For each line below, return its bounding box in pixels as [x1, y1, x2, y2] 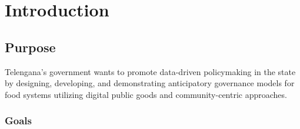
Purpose [5, 38, 56, 56]
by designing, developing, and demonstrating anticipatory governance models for [5, 77, 295, 89]
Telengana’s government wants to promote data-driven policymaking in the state [5, 65, 296, 77]
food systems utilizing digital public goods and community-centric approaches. [5, 88, 287, 100]
